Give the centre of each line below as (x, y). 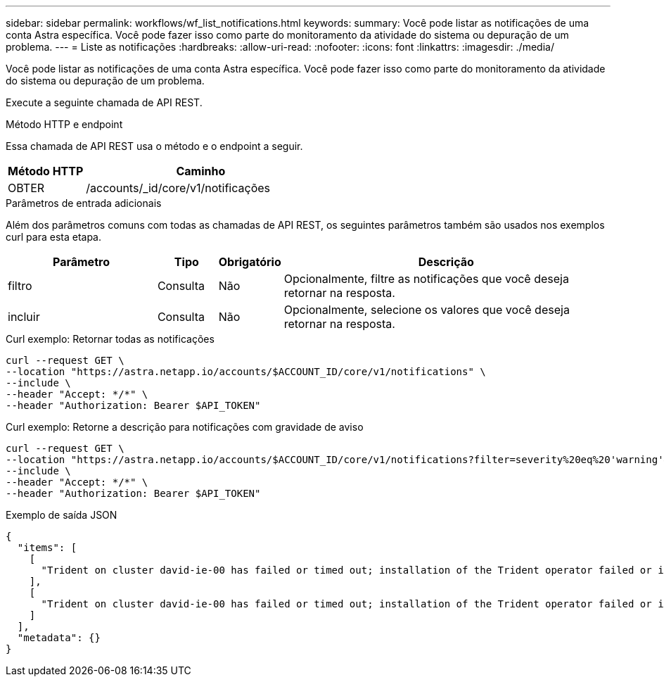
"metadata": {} (59, 638)
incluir (24, 317)
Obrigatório (250, 262)
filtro (20, 286)
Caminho (201, 171)
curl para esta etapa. (54, 237)
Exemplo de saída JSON (62, 515)
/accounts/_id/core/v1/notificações (178, 188)
